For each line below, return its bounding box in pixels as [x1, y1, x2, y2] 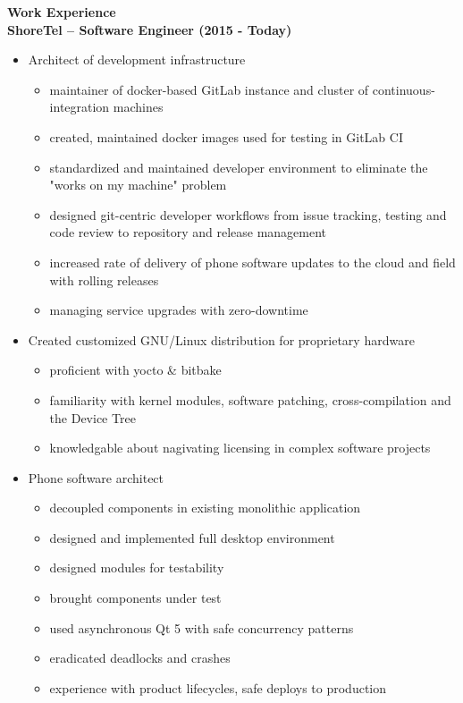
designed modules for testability [49, 558, 224, 577]
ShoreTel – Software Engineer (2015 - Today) [7, 20, 292, 38]
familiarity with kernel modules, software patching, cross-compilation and [49, 390, 451, 409]
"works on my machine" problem [49, 175, 227, 194]
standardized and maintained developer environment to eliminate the [49, 157, 428, 176]
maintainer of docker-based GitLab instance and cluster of [49, 80, 369, 98]
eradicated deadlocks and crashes [49, 648, 231, 667]
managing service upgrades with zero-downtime [49, 301, 308, 319]
